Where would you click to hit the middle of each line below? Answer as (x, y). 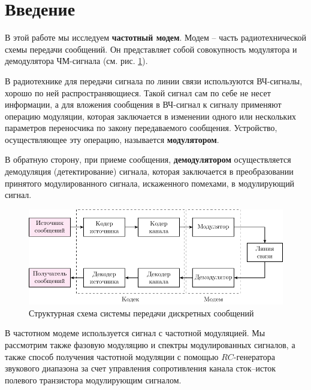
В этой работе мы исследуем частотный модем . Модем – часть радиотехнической (156, 37)
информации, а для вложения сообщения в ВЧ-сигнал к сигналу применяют (143, 104)
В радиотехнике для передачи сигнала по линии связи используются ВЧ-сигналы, (154, 80)
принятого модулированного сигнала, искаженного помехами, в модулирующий (150, 183)
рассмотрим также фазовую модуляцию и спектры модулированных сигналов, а (150, 345)
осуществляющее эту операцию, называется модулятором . (112, 139)
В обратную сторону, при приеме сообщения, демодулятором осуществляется (148, 159)
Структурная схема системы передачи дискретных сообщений (141, 313)
